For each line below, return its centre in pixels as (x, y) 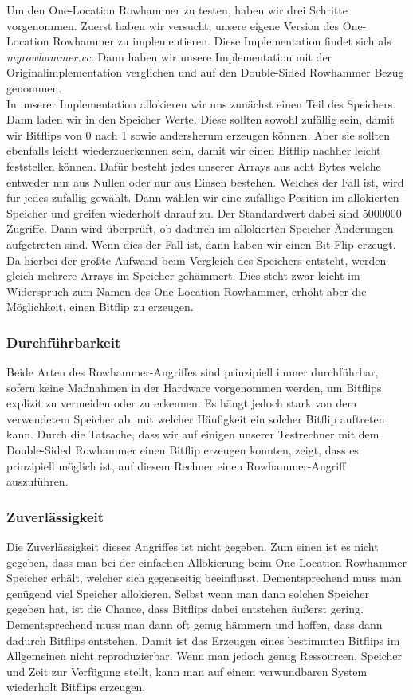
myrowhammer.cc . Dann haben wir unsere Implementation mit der (169, 56)
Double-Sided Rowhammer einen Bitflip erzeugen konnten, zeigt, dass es (183, 450)
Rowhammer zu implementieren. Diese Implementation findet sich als (222, 41)
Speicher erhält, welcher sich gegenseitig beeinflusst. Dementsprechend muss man (204, 578)
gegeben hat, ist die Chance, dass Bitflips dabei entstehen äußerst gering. (185, 609)
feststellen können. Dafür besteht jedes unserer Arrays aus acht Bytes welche (194, 165)
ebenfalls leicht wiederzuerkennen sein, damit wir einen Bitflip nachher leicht (194, 150)
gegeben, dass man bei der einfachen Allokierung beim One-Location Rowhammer (206, 562)
